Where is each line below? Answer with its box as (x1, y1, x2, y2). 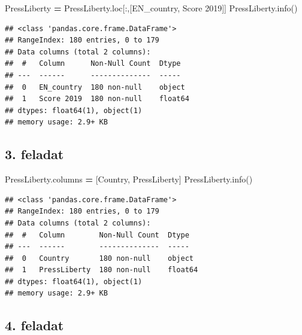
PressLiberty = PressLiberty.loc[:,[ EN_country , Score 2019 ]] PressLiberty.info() (5, 2, 298, 14)
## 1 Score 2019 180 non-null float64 (5, 95, 189, 103)
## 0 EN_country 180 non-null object (5, 83, 185, 92)
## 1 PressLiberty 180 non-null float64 (5, 266, 198, 275)
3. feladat (5, 145, 64, 163)
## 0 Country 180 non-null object (5, 254, 194, 263)
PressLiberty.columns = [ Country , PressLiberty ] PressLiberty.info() (5, 173, 253, 185)
